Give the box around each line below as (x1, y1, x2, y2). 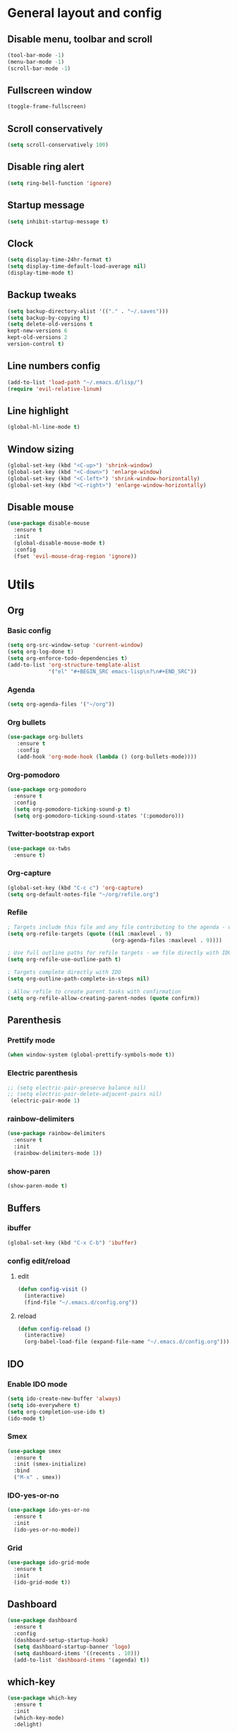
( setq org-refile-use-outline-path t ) (7, 956, 121, 963)
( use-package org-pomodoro (7, 786, 87, 793)
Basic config (7, 626, 51, 635)
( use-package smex (7, 1447, 61, 1454)
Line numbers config (7, 360, 101, 372)
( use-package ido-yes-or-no (7, 1507, 90, 1514)
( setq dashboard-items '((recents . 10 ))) (13, 1649, 140, 1657)
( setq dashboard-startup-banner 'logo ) (13, 1643, 131, 1650)
